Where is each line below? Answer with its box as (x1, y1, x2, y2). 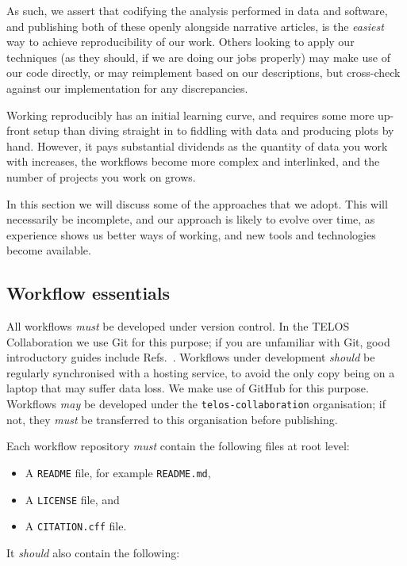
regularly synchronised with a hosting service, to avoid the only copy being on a (6, 364, 395, 381)
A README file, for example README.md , (25, 464, 211, 480)
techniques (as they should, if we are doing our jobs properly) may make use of (6, 48, 390, 65)
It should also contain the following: (6, 544, 180, 560)
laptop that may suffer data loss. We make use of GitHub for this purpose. (6, 380, 369, 396)
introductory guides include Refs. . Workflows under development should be (6, 349, 375, 365)
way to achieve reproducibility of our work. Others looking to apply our (6, 33, 355, 50)
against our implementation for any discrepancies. (6, 79, 248, 96)
